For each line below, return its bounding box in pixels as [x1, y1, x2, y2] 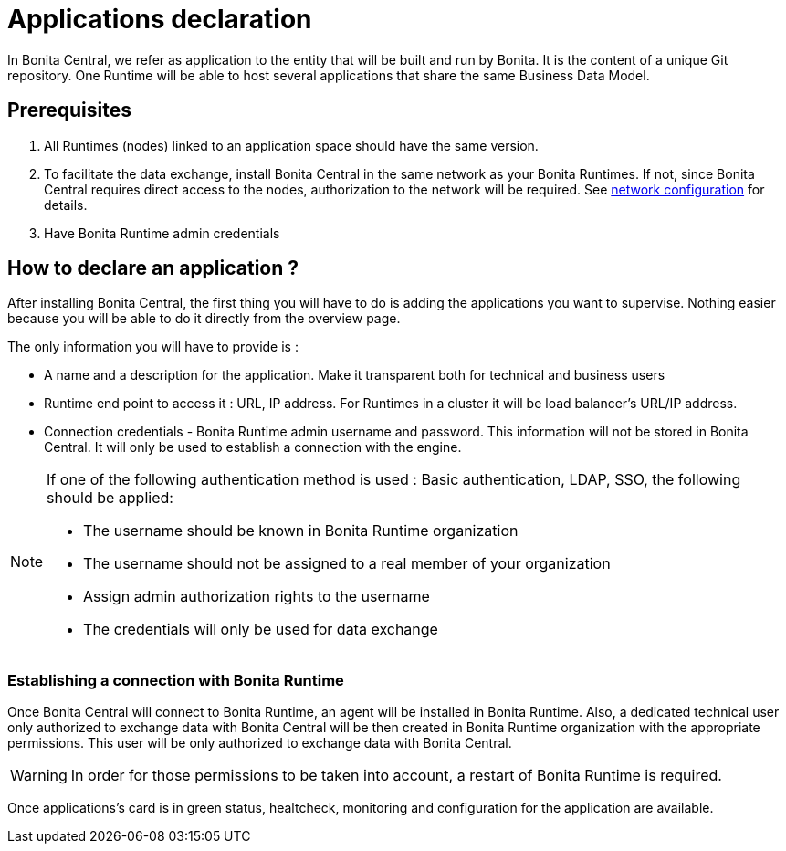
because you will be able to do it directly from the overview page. [7, 310, 401, 327]
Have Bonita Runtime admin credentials [44, 225, 280, 241]
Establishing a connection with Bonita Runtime [7, 670, 344, 689]
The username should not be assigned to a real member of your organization [83, 554, 611, 573]
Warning [10, 766, 68, 785]
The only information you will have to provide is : [7, 339, 299, 355]
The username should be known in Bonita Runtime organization [83, 521, 519, 541]
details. [44, 196, 88, 213]
